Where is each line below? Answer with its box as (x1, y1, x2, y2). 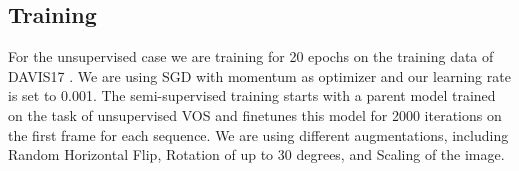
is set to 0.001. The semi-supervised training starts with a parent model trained (8, 85, 496, 106)
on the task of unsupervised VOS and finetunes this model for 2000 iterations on (8, 104, 502, 125)
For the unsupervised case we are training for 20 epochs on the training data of (8, 46, 494, 67)
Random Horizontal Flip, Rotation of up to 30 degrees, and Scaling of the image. (8, 144, 505, 165)
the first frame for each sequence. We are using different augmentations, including (8, 124, 509, 145)
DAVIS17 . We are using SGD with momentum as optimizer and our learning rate (8, 65, 511, 86)
